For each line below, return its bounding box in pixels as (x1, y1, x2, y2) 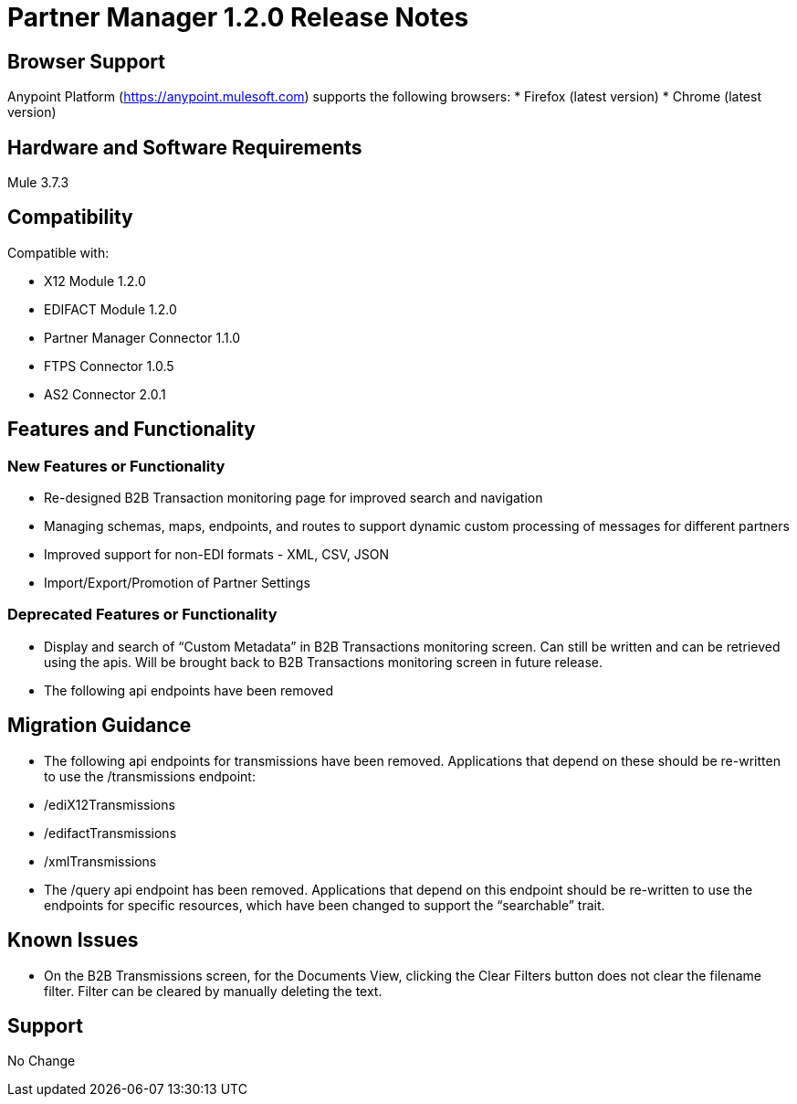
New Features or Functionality (7, 456, 225, 475)
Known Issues (7, 929, 139, 952)
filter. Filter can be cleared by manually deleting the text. (44, 982, 383, 999)
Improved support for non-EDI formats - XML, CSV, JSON (44, 547, 389, 563)
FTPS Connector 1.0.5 (44, 357, 174, 374)
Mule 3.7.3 (7, 175, 69, 191)
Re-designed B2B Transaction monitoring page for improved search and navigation (44, 490, 543, 506)
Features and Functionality (7, 418, 256, 441)
